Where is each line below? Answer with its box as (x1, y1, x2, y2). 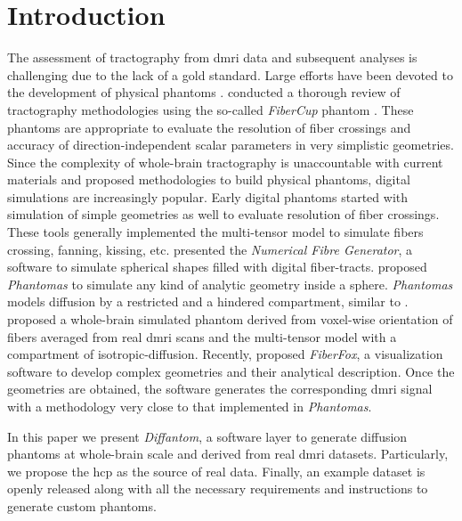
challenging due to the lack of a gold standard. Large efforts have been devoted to (7, 65, 453, 84)
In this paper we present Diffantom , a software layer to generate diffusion (7, 427, 408, 445)
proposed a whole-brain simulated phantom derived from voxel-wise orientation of (7, 310, 453, 329)
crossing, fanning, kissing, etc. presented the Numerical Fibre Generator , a (7, 240, 413, 258)
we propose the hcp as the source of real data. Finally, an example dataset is (7, 461, 426, 480)
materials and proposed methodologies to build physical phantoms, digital (7, 170, 410, 189)
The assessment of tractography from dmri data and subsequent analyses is (7, 48, 417, 67)
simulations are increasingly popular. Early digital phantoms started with (7, 187, 409, 206)
